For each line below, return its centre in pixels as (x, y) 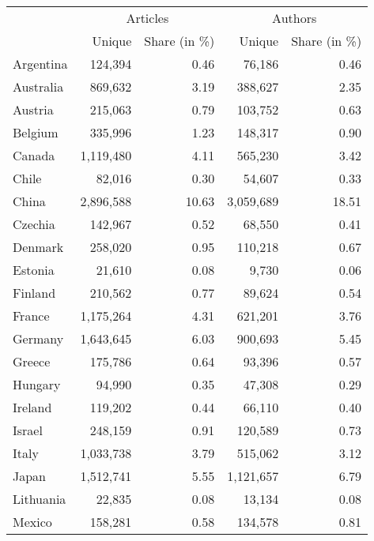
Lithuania (40, 499)
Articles (147, 18)
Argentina (40, 64)
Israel (28, 430)
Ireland (32, 407)
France (31, 316)
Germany (38, 338)
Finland (34, 293)
